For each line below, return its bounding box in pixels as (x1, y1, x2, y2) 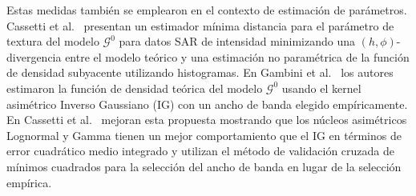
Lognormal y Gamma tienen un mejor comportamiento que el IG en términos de (6, 126, 402, 143)
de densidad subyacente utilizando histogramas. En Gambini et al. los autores (6, 64, 394, 81)
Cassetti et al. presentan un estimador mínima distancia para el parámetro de (6, 17, 394, 34)
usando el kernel (281, 79, 361, 96)
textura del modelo (6, 33, 99, 50)
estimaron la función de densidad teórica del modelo (6, 79, 263, 96)
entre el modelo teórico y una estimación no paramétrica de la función (65, 48, 410, 65)
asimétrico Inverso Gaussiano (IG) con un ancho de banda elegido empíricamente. (6, 95, 408, 112)
